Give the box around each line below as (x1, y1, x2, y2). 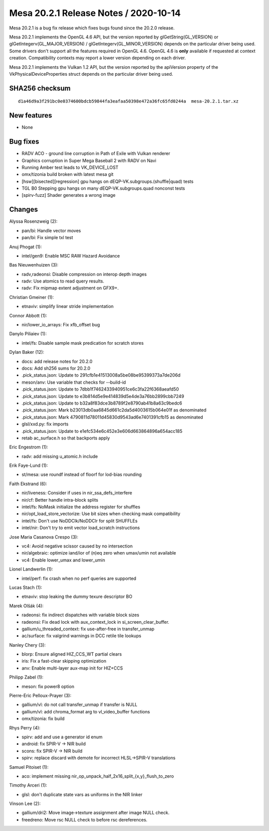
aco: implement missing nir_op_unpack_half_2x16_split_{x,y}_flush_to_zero (21, 773, 174, 779)
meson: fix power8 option (21, 683, 75, 690)
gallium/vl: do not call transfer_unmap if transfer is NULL (21, 701, 137, 707)
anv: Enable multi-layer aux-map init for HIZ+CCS (21, 665, 123, 671)
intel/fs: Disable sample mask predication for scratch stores (21, 340, 144, 346)
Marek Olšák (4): (9, 603, 44, 609)
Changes (9, 205, 38, 214)
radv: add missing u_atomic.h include (21, 453, 98, 459)
